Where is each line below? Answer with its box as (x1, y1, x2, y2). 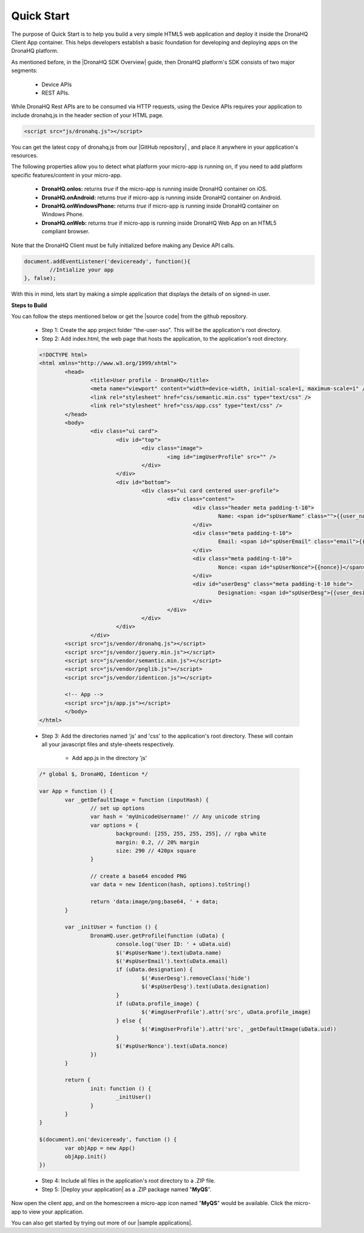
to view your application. (22, 1208, 84, 1215)
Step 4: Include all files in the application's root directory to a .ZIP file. (41, 1177, 215, 1184)
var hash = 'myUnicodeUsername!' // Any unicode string (90, 814, 260, 820)
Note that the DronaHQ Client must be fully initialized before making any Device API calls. (11, 242, 235, 249)
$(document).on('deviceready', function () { (39, 1136, 177, 1143)
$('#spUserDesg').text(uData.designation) (141, 983, 270, 990)
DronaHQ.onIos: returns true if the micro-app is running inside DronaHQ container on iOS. (41, 185, 268, 192)
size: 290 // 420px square (115, 847, 197, 854)
